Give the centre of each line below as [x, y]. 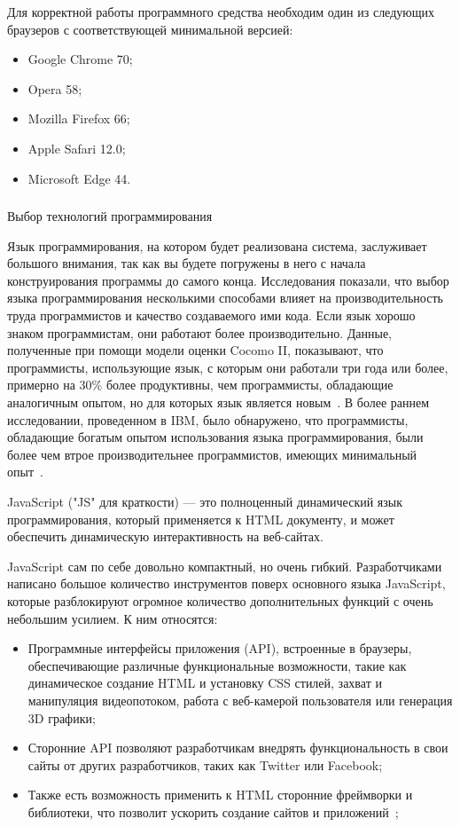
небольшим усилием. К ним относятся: [113, 618]
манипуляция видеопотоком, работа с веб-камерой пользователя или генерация [240, 700]
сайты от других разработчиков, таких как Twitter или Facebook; [205, 764]
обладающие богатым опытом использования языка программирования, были [215, 437]
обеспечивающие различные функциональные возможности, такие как [217, 665]
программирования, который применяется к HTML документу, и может [201, 519]
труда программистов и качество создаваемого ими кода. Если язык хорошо [211, 315]
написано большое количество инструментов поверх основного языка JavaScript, [226, 583]
